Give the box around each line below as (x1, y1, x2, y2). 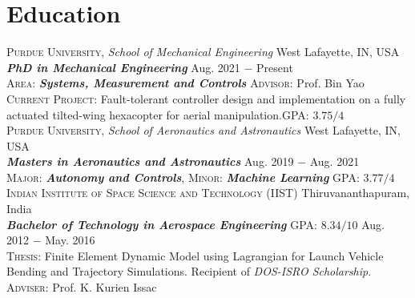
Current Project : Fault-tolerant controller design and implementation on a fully (6, 90, 406, 107)
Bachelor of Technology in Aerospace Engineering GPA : (6, 215, 317, 232)
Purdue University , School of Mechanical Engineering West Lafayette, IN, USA (6, 43, 400, 60)
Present (256, 58, 293, 75)
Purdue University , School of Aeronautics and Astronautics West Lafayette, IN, (6, 122, 401, 139)
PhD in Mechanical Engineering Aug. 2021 (6, 58, 240, 75)
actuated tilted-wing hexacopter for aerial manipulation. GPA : (6, 106, 309, 123)
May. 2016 (45, 232, 95, 248)
